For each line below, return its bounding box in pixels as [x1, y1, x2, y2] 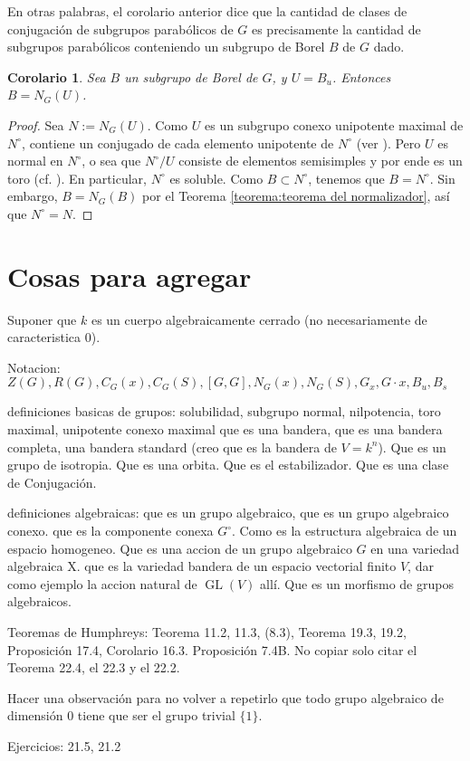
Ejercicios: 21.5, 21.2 [7, 736, 121, 755]
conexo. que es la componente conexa [7, 521, 214, 539]
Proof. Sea [7, 115, 64, 134]
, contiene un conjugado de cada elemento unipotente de [22, 133, 334, 152]
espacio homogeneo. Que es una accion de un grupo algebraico [7, 538, 352, 557]
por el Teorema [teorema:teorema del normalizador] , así [142, 186, 450, 205]
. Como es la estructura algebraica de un [232, 521, 457, 539]
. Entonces [331, 67, 391, 86]
